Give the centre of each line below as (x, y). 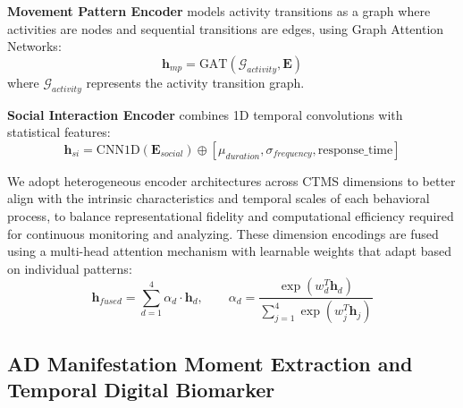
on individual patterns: (70, 268)
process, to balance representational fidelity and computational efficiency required (231, 215)
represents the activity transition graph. (195, 82)
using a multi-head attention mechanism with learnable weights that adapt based (229, 251)
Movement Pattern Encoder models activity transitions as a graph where (219, 11)
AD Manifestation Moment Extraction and (210, 363)
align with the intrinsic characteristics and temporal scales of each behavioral (219, 198)
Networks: (34, 46)
